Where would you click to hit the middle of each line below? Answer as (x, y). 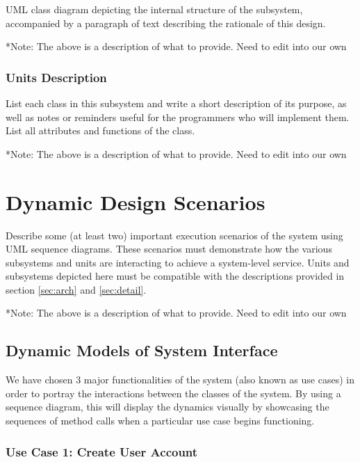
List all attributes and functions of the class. (100, 130)
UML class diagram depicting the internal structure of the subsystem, (154, 9)
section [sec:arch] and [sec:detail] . (76, 289)
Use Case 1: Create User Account (102, 451)
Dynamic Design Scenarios (136, 201)
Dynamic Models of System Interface (142, 350)
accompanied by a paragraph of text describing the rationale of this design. (166, 23)
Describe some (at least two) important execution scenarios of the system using (174, 235)
